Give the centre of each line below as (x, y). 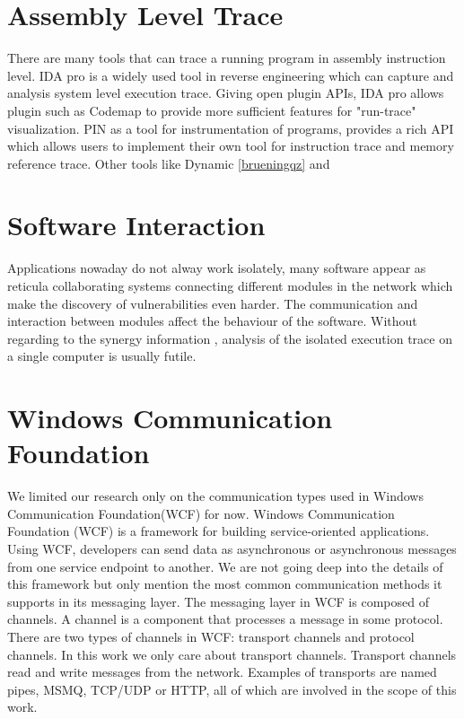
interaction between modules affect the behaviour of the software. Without (212, 321)
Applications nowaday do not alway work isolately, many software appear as (217, 268)
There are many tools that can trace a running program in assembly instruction (227, 58)
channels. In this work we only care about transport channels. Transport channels (232, 654)
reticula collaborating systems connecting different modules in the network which (230, 285)
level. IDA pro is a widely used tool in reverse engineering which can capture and (231, 75)
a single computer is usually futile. (102, 356)
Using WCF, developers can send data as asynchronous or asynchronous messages (232, 549)
